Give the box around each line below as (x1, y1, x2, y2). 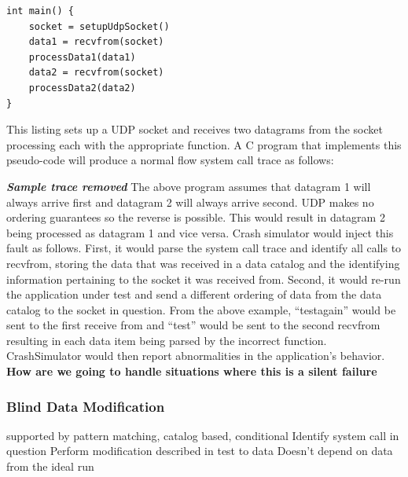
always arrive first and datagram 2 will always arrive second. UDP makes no (6, 193, 374, 210)
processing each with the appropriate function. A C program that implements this (6, 136, 402, 152)
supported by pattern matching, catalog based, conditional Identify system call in (6, 427, 399, 443)
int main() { (6, 6, 74, 17)
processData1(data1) (28, 51, 136, 63)
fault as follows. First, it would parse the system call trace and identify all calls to (6, 240, 402, 256)
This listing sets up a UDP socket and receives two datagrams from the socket (6, 121, 383, 138)
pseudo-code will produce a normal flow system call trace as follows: (6, 152, 334, 168)
